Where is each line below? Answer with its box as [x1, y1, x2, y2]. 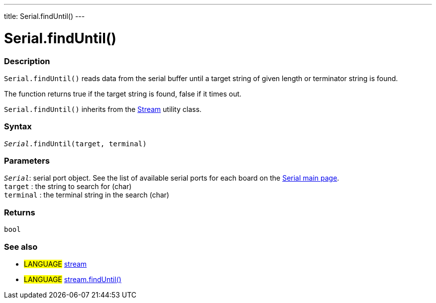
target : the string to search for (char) [4, 182, 132, 191]
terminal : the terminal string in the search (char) [4, 191, 169, 200]
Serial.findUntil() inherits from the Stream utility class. [4, 104, 202, 113]
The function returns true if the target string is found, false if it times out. [4, 89, 242, 98]
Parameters [4, 156, 50, 166]
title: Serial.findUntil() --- [4, 12, 85, 20]
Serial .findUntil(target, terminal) [4, 139, 147, 148]
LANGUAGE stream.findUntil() [24, 275, 121, 284]
